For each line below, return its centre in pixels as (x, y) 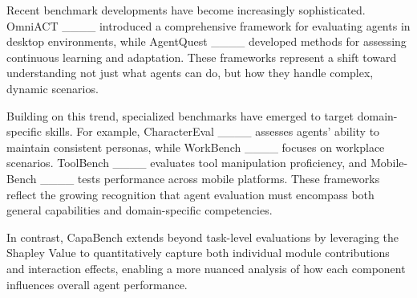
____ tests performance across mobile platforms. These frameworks (210, 178)
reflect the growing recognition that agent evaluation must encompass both (190, 194)
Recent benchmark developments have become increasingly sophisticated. (186, 10)
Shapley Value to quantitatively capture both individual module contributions (198, 253)
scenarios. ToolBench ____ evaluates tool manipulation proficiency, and (187, 163)
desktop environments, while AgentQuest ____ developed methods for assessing (206, 41)
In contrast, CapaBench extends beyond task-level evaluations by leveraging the (203, 237)
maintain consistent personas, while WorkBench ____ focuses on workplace (196, 147)
